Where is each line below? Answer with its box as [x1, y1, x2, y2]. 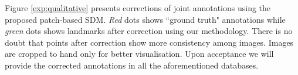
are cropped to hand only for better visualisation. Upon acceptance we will [5, 47, 274, 60]
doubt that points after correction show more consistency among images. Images [5, 36, 294, 48]
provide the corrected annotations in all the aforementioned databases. [5, 59, 259, 71]
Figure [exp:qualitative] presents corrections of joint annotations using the [5, 2, 271, 13]
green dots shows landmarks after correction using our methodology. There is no [5, 25, 293, 37]
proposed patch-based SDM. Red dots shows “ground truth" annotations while [5, 13, 286, 25]
